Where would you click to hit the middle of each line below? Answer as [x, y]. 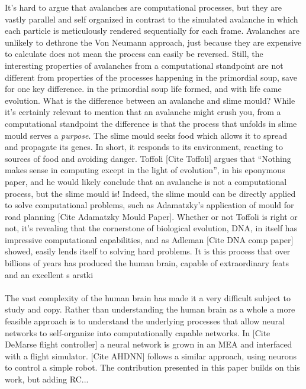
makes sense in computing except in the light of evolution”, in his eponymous [145, 170]
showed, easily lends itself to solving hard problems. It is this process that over [148, 251]
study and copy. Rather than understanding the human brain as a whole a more [150, 309]
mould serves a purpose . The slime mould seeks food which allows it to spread [146, 135]
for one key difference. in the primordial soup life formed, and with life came [143, 89]
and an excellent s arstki [49, 274]
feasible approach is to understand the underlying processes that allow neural [145, 321]
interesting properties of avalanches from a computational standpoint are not [144, 65]
